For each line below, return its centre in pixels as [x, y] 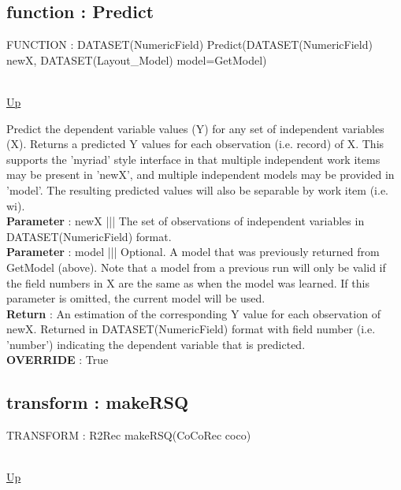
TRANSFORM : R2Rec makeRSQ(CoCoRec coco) [129, 435]
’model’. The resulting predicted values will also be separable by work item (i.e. [197, 189]
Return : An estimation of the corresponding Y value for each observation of [193, 313]
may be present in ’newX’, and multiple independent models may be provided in [200, 174]
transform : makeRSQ [98, 402]
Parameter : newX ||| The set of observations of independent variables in [186, 221]
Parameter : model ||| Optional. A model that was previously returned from [193, 252]
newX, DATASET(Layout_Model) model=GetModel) [137, 59]
